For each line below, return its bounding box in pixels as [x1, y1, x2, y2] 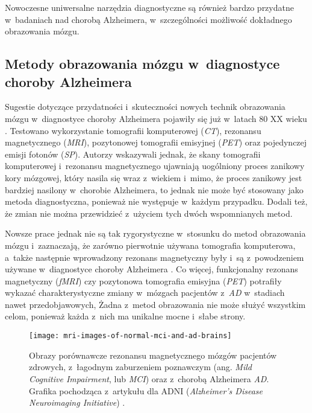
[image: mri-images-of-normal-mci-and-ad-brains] [29, 331, 232, 341]
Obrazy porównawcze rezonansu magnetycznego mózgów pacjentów [29, 348, 277, 361]
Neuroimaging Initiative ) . [29, 396, 125, 409]
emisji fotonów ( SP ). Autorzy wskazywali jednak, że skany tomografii [5, 147, 261, 160]
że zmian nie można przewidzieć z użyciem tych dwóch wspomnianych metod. [5, 206, 293, 219]
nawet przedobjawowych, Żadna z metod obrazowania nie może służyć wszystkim [5, 298, 306, 310]
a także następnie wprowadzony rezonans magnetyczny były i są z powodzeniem [5, 251, 304, 263]
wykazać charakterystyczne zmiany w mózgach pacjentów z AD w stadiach [5, 286, 285, 299]
